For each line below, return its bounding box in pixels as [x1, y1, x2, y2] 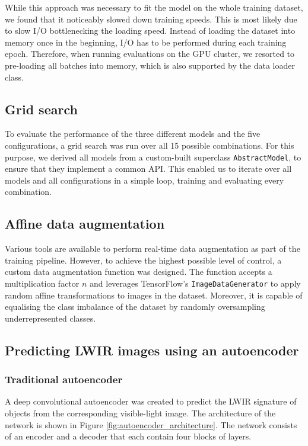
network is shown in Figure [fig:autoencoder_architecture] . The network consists [5, 418, 297, 431]
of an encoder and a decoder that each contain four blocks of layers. [5, 430, 252, 442]
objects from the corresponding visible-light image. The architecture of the [5, 407, 276, 419]
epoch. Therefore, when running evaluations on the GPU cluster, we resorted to [5, 47, 295, 60]
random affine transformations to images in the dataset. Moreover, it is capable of [5, 288, 303, 301]
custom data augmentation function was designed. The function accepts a [5, 265, 272, 278]
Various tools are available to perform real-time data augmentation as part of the [5, 242, 300, 255]
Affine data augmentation [5, 214, 165, 233]
